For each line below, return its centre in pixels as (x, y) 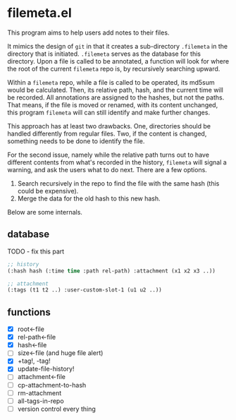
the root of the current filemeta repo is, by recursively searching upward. (114, 68)
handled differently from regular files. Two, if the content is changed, (107, 133)
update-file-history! (46, 369)
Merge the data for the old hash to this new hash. (89, 198)
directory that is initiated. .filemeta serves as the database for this (104, 54)
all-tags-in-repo (41, 401)
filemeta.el (39, 13)
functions (29, 312)
